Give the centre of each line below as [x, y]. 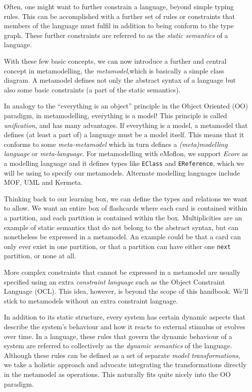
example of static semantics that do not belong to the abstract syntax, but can [121, 227]
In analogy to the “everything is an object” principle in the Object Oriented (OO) [126, 106]
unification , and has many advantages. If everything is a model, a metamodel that [126, 125]
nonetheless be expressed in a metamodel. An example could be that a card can [123, 237]
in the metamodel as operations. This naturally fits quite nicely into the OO [118, 374]
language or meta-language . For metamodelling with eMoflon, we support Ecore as [126, 153]
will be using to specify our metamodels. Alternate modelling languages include [122, 172]
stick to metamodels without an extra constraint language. [91, 300]
